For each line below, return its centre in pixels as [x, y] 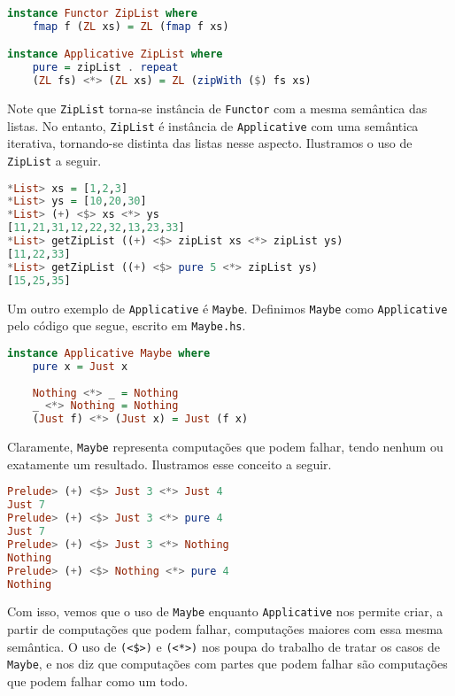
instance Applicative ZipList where [115, 54]
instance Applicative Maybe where [109, 353]
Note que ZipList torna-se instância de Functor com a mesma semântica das [217, 108]
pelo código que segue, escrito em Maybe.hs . [127, 325]
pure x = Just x [80, 366]
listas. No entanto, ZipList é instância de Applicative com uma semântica [213, 125]
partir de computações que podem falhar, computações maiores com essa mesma [225, 629]
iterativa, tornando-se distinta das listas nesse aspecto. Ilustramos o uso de [210, 143]
